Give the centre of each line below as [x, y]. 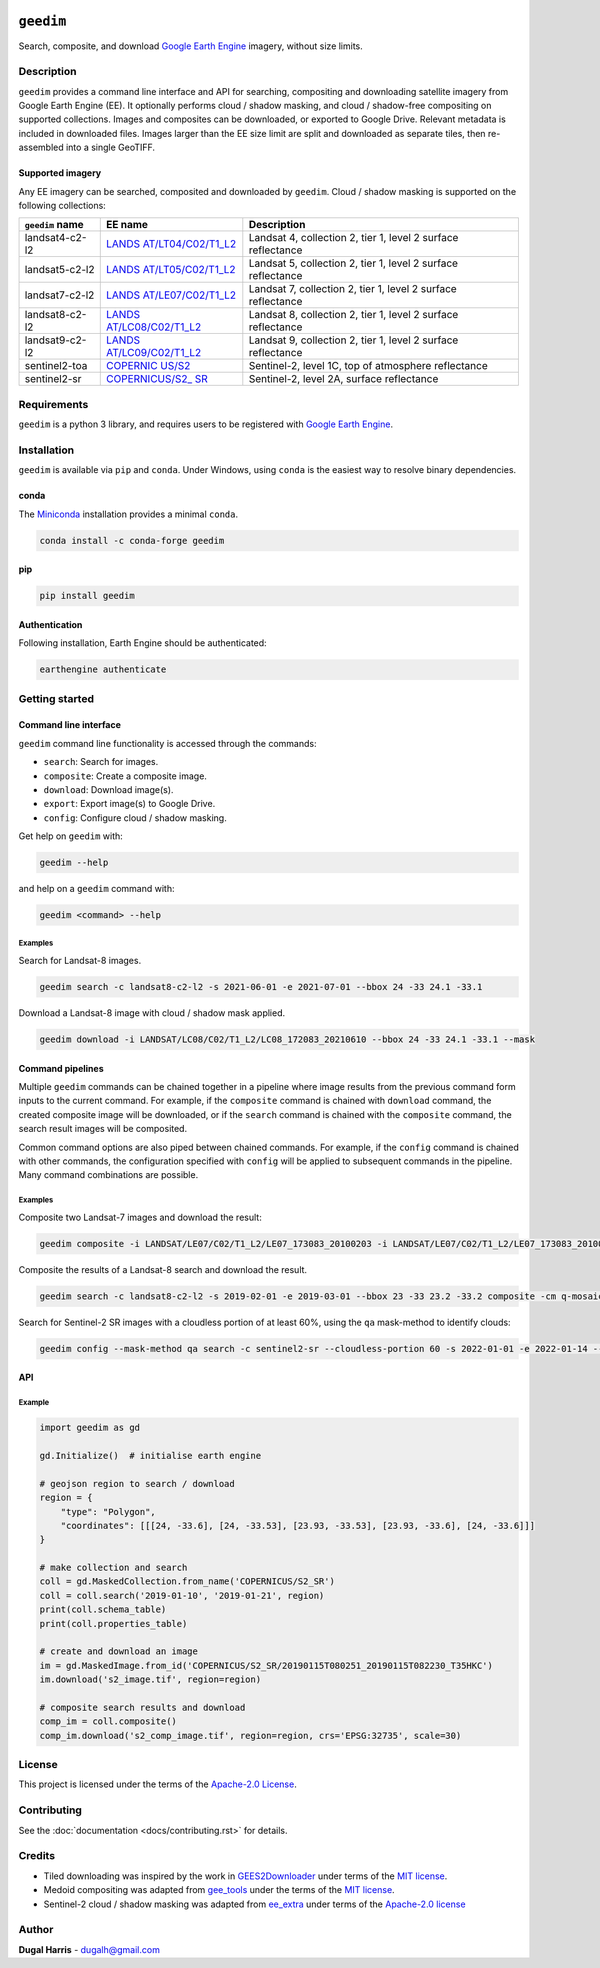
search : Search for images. [101, 762]
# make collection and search [113, 1568]
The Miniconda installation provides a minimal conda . [128, 514]
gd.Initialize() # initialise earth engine [150, 1455]
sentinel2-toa [56, 366]
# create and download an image [119, 1651]
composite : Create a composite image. [125, 776]
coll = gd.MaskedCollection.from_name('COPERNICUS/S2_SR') [187, 1581]
